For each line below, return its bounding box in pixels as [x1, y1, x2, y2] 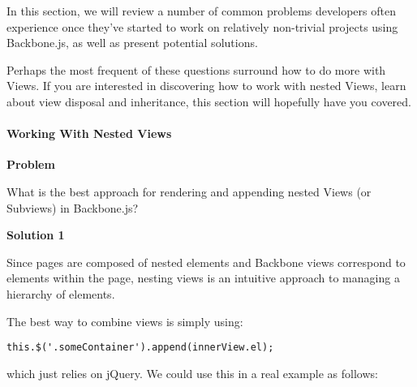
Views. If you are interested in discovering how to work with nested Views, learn [6, 77, 406, 94]
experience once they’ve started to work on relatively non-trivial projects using [6, 18, 398, 35]
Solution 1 [6, 226, 65, 243]
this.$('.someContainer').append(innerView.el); [6, 342, 274, 354]
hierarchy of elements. [6, 285, 115, 302]
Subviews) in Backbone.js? [6, 199, 139, 216]
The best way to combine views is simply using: [6, 312, 243, 329]
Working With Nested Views [6, 125, 172, 142]
